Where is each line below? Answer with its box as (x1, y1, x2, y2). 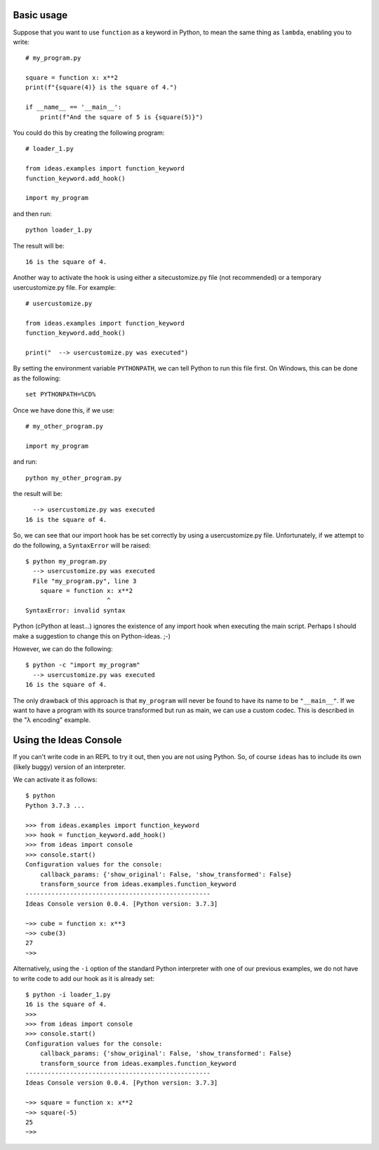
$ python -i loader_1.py (25, 990, 111, 998)
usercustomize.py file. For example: (13, 283, 117, 291)
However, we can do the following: (13, 645, 113, 653)
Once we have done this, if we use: (13, 406, 115, 414)
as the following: (13, 374, 61, 382)
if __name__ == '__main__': (25, 103, 122, 112)
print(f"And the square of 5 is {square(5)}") (39, 113, 204, 121)
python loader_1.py (25, 226, 93, 234)
